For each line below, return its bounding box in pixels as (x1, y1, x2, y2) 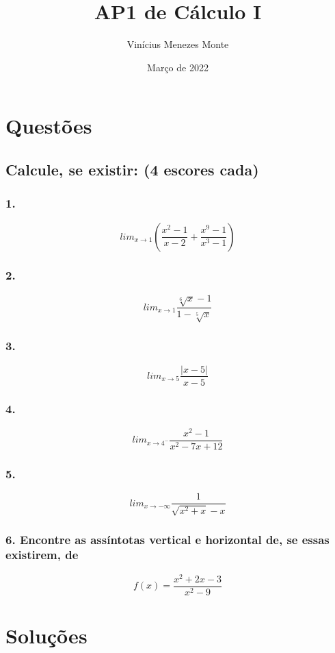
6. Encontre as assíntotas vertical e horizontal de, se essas (5, 530, 330, 547)
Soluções (5, 621, 88, 650)
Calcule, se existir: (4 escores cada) (5, 158, 259, 180)
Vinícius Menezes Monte (126, 37, 229, 51)
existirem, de (5, 546, 79, 563)
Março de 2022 (147, 60, 209, 74)
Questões (5, 112, 92, 140)
